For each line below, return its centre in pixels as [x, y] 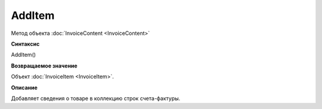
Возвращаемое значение [44, 66]
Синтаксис [25, 44]
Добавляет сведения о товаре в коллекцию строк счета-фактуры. [96, 98]
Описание [24, 87]
